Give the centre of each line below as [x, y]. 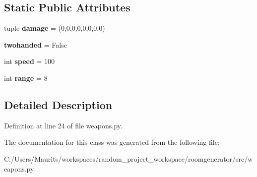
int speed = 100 [30, 61]
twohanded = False [35, 44]
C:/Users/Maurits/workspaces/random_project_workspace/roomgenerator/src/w [128, 158]
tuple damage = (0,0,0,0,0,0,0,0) [55, 28]
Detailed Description [58, 104]
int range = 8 [26, 78]
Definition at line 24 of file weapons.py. [63, 125]
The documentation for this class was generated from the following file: [112, 142]
